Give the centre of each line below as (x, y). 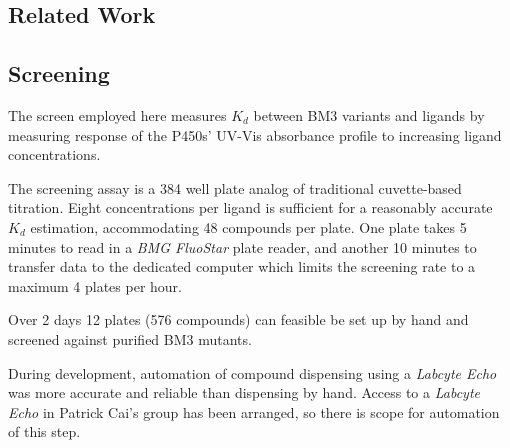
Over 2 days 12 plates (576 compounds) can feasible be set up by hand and (238, 319)
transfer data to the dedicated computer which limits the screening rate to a (242, 266)
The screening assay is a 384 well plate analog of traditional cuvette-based (235, 187)
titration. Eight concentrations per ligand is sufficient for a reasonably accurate (250, 207)
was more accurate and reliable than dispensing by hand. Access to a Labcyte (244, 392)
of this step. (44, 431)
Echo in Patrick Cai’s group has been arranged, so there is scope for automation (254, 411)
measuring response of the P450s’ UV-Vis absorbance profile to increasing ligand (255, 134)
